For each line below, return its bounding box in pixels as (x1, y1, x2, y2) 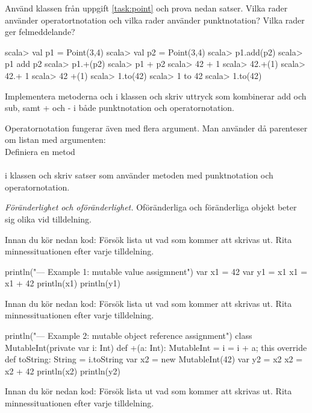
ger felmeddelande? (5, 25, 75, 38)
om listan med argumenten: (5, 133, 106, 146)
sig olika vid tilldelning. (5, 212, 92, 225)
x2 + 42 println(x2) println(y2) (5, 364, 120, 377)
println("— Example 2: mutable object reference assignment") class (5, 329, 252, 342)
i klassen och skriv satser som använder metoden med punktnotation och (5, 169, 273, 181)
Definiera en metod (5, 145, 75, 157)
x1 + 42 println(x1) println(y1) (5, 277, 120, 289)
